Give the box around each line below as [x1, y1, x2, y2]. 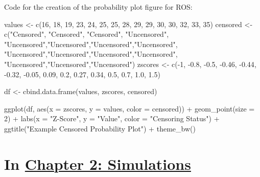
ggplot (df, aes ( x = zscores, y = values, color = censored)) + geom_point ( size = [4, 103, 255, 114]
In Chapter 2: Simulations [4, 153, 191, 174]
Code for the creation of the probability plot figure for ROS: [4, 2, 193, 12]
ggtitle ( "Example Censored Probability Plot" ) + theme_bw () [4, 123, 196, 134]
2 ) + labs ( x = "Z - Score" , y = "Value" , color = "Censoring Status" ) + [4, 113, 220, 124]
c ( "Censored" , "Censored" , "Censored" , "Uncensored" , [4, 29, 169, 39]
